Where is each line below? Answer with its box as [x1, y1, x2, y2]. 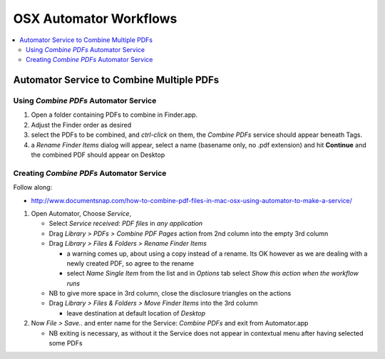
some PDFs [48, 339, 83, 348]
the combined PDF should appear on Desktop [31, 150, 165, 160]
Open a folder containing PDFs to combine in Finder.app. [31, 110, 198, 119]
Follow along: [13, 183, 53, 192]
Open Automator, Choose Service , [31, 209, 132, 217]
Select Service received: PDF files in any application [48, 219, 203, 228]
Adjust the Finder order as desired [31, 120, 132, 129]
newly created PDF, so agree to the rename [66, 259, 194, 267]
